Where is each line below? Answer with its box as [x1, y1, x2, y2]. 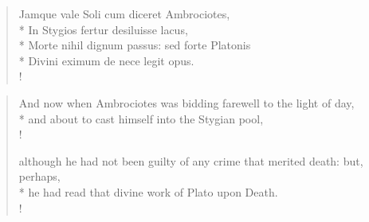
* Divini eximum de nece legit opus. [18, 52, 194, 68]
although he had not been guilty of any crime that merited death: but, [18, 152, 363, 169]
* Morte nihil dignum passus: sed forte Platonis [18, 37, 251, 53]
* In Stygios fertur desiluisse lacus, [18, 21, 188, 37]
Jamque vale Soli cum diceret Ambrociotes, [18, 6, 230, 21]
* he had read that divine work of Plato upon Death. [18, 183, 278, 200]
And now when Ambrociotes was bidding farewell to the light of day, [18, 94, 355, 111]
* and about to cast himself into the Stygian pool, [18, 110, 264, 127]
